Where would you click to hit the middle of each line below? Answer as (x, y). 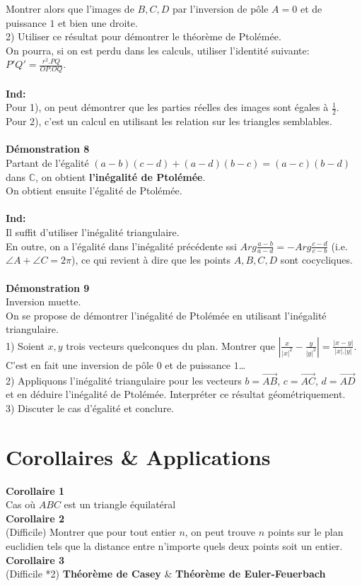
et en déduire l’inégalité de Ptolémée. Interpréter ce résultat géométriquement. (176, 394)
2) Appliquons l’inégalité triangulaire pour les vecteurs (124, 380)
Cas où (21, 504)
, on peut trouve (220, 532)
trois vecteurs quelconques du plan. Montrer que (170, 345)
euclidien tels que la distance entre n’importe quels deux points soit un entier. (174, 546)
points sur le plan (305, 532)
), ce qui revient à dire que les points (151, 260)
